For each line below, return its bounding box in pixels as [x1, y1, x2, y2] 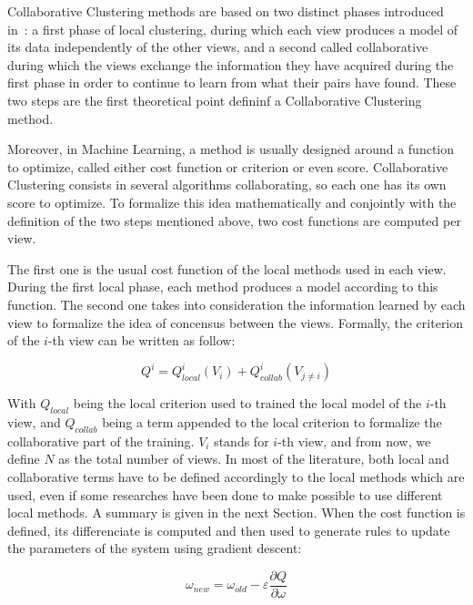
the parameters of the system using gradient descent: [7, 538, 302, 558]
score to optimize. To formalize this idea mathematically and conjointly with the [7, 192, 457, 211]
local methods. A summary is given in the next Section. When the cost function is [7, 503, 466, 522]
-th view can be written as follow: [47, 331, 236, 350]
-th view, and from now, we [277, 431, 431, 450]
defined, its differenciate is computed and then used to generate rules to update [7, 520, 450, 539]
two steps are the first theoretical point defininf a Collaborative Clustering [7, 90, 422, 109]
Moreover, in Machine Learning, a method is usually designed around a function [7, 139, 455, 159]
